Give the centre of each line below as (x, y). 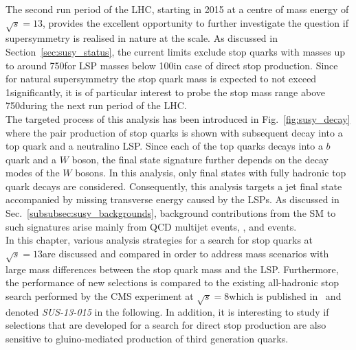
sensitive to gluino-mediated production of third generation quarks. (147, 338)
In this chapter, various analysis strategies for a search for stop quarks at (159, 240)
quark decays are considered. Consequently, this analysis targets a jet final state (174, 186)
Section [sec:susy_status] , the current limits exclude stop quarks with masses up (176, 51)
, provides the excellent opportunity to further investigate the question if (196, 22)
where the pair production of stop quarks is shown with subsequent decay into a (174, 132)
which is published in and (285, 295)
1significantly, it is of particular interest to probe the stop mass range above (165, 92)
